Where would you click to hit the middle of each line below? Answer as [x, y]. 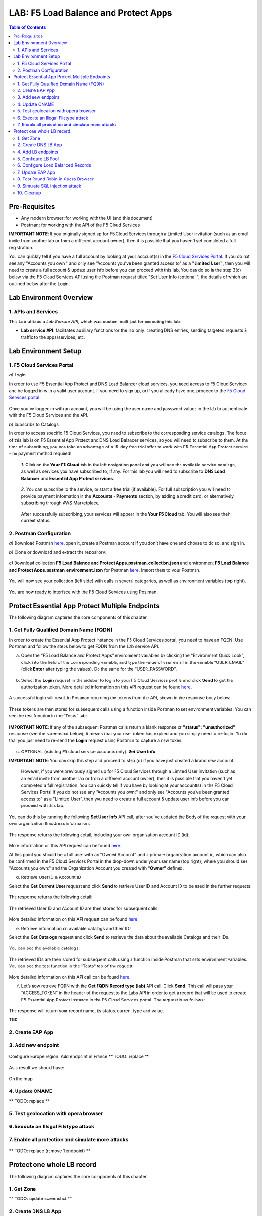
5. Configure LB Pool [38, 159]
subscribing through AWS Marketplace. [60, 503]
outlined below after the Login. [40, 284]
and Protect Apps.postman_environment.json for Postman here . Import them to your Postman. [105, 570]
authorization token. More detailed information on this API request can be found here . [106, 687]
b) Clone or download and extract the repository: [58, 552]
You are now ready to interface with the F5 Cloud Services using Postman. [83, 592]
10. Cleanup [29, 193]
